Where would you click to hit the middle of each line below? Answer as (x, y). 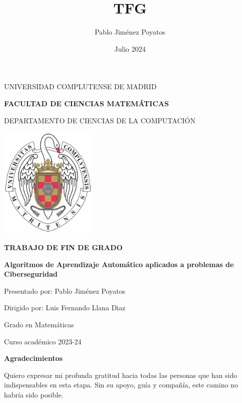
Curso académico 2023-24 (43, 341)
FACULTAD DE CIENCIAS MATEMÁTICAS (86, 103)
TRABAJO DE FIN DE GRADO (63, 247)
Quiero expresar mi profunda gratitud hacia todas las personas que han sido (121, 375)
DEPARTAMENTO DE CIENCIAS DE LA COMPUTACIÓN (100, 120)
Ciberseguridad (31, 274)
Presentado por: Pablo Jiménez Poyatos (65, 290)
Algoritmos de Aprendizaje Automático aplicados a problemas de (119, 264)
